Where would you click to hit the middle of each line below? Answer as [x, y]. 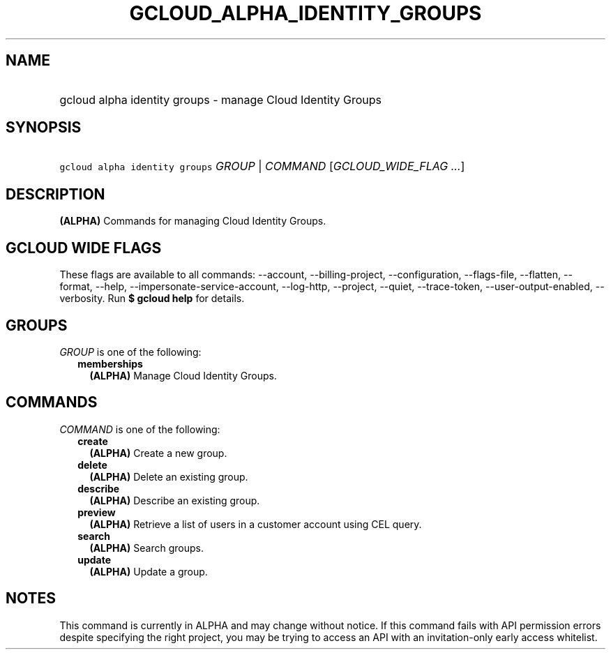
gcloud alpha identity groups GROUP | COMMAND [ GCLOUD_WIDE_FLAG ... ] [262, 166]
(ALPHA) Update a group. [149, 571]
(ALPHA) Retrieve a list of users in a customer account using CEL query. [256, 524]
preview [97, 512]
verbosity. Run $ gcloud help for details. [152, 299]
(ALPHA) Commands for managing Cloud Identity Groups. [193, 221]
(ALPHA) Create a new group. [158, 453]
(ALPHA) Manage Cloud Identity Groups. [183, 375]
